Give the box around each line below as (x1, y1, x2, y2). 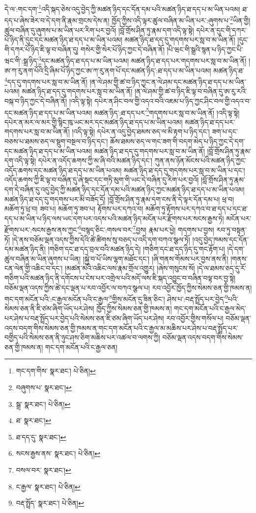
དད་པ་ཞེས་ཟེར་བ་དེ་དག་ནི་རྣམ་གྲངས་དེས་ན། (4, 15, 110, 25)
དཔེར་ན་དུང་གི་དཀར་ (196, 25, 247, 35)
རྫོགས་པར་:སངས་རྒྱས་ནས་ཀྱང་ (4, 225, 79, 234)
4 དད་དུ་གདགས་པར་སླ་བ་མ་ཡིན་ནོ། (4, 75, 87, 86)
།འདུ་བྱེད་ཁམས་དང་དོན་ (192, 234, 249, 244)
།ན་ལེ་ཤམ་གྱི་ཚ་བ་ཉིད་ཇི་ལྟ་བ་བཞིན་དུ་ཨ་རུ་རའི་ (135, 86, 247, 96)
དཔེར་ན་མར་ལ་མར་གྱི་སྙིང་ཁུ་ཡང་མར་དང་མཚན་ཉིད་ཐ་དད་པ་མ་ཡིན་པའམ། (4, 116, 183, 127)
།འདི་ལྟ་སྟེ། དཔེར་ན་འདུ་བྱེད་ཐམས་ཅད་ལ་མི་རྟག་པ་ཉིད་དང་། (72, 126, 210, 137)
